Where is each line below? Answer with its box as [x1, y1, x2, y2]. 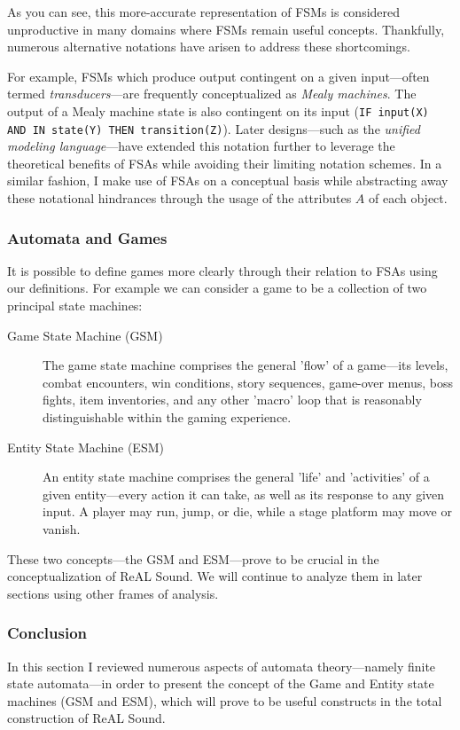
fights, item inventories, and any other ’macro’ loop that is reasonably [43, 390, 422, 409]
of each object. [369, 189, 448, 208]
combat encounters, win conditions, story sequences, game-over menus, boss [43, 373, 454, 391]
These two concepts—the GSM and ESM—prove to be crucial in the [7, 549, 379, 568]
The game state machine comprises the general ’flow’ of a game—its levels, [43, 356, 448, 374]
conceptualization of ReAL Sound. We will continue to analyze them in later [7, 567, 423, 585]
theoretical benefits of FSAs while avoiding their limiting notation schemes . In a [7, 153, 442, 172]
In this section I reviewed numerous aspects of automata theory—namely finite [7, 656, 436, 675]
